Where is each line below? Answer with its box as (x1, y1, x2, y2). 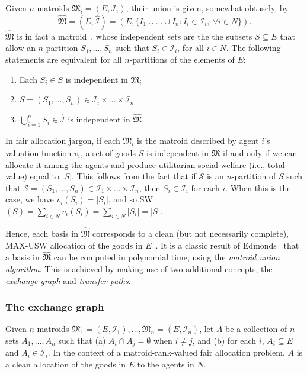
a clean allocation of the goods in (5, 358, 126, 370)
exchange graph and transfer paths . (5, 274, 131, 286)
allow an (5, 41, 36, 54)
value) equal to (5, 170, 59, 182)
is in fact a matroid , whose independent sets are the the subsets (17, 30, 252, 42)
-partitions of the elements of (129, 53, 235, 65)
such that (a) (58, 334, 106, 346)
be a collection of (225, 323, 287, 335)
